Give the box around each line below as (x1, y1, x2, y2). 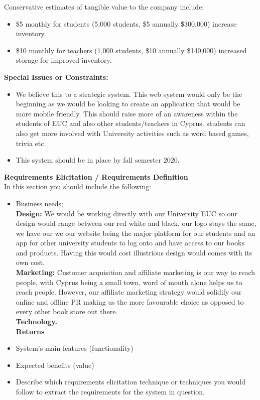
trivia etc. (16, 138, 46, 148)
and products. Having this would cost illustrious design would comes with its (16, 247, 252, 257)
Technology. (16, 316, 57, 327)
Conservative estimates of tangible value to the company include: (4, 2, 204, 12)
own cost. (16, 257, 45, 268)
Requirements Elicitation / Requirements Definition (4, 171, 188, 182)
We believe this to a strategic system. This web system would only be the (16, 88, 242, 99)
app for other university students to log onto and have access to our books (16, 237, 245, 248)
